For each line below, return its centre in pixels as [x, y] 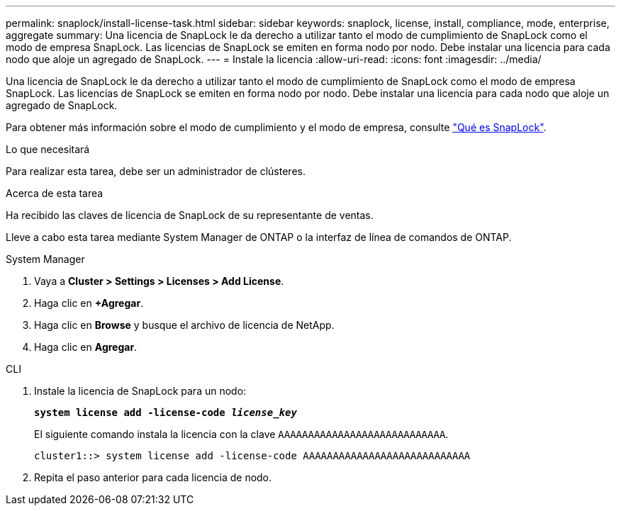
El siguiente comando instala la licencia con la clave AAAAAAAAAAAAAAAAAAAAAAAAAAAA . [241, 434]
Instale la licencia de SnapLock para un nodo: [140, 391]
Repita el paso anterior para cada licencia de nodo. [153, 477]
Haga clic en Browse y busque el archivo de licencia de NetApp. [184, 325]
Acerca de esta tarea [55, 193]
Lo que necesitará [48, 149]
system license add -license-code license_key [166, 412]
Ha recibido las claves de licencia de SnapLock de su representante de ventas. [190, 215]
